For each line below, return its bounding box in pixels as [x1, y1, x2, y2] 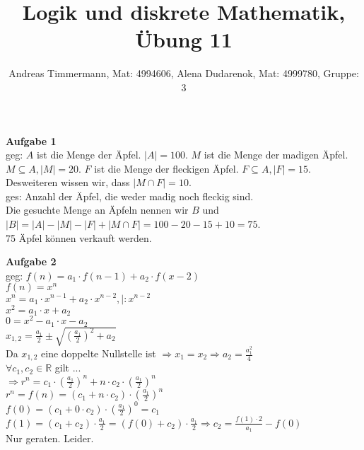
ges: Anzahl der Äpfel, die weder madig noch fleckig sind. [6, 188, 254, 203]
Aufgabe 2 [6, 254, 57, 269]
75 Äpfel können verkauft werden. [6, 230, 152, 245]
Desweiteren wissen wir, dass [6, 175, 130, 190]
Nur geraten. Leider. [6, 431, 94, 446]
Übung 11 [135, 25, 233, 54]
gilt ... [54, 360, 81, 375]
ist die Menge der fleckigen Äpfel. [94, 161, 239, 175]
